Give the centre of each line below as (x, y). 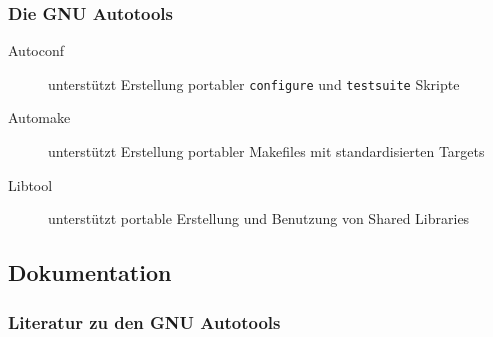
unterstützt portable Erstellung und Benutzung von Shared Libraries (259, 218)
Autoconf (36, 50)
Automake (39, 117)
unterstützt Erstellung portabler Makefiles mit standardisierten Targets (266, 151)
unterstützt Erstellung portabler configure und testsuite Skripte (254, 83)
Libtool (30, 184)
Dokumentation (90, 272)
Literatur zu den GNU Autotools (144, 321)
